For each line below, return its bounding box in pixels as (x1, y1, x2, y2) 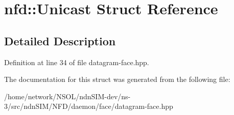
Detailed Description (4, 33, 116, 48)
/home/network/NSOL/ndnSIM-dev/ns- (4, 91, 131, 101)
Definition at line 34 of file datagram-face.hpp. (4, 56, 149, 67)
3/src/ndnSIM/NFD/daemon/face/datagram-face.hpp (4, 101, 173, 111)
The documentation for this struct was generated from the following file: (4, 74, 230, 84)
